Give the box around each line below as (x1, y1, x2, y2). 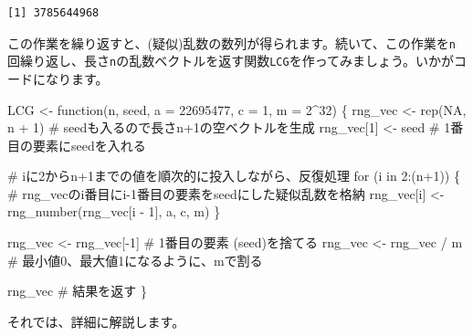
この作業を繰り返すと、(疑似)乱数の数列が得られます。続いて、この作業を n (7, 33, 456, 52)
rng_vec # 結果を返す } (7, 281, 147, 300)
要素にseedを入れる (32, 135, 146, 154)
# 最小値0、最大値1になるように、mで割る (7, 250, 263, 269)
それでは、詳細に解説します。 (7, 311, 185, 331)
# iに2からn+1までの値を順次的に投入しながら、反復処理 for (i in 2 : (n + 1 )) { (7, 166, 460, 185)
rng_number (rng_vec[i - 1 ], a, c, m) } (7, 202, 221, 221)
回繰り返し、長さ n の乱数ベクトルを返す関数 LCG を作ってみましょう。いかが (7, 51, 455, 70)
